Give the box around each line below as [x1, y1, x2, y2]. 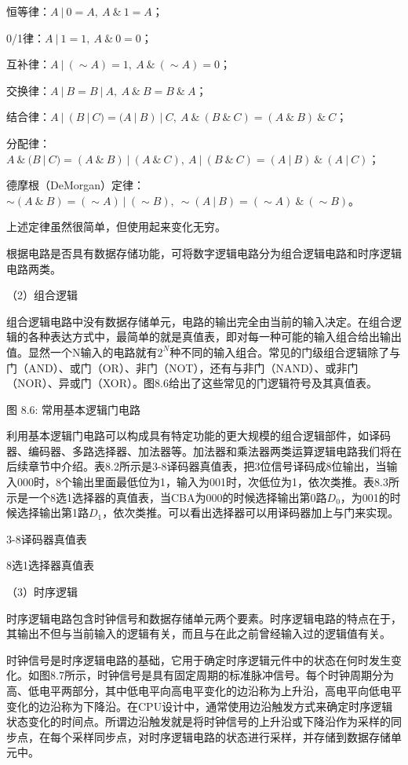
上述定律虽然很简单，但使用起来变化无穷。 [6, 218, 226, 235]
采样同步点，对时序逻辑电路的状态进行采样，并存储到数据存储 [71, 728, 391, 745]
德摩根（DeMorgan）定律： [6, 177, 145, 193]
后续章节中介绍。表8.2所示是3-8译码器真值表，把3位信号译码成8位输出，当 [6, 458, 387, 474]
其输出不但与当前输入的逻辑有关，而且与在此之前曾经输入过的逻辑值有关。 [6, 625, 391, 642]
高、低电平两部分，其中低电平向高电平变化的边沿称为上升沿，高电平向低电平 [6, 683, 402, 698]
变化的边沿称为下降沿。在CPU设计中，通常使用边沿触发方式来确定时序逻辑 [6, 697, 393, 714]
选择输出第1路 [16, 504, 89, 521]
